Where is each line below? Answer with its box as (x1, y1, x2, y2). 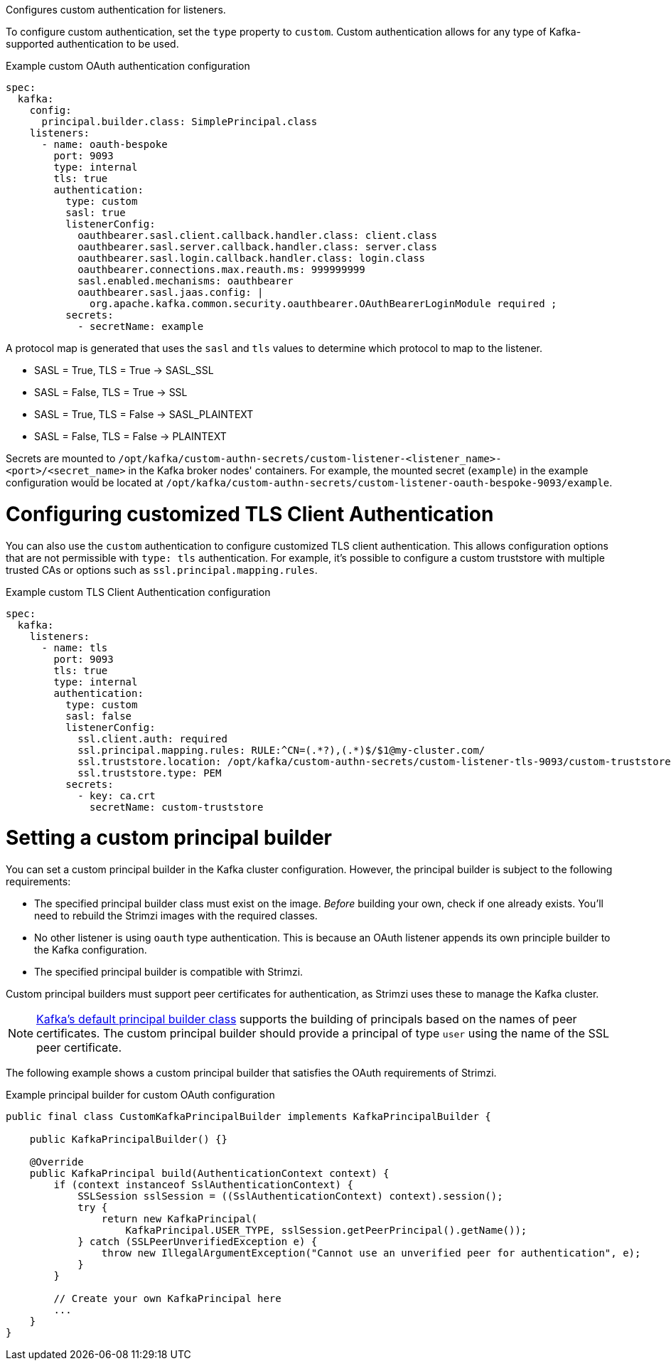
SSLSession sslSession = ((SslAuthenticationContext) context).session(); (77, 1190, 503, 1202)
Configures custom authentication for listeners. (6, 4, 226, 16)
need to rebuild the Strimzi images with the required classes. (34, 909, 318, 922)
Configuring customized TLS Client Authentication (6, 501, 494, 526)
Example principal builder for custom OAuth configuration (6, 1089, 275, 1101)
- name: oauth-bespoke (41, 139, 168, 150)
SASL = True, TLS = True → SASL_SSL (34, 364, 214, 376)
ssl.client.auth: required (77, 732, 227, 745)
